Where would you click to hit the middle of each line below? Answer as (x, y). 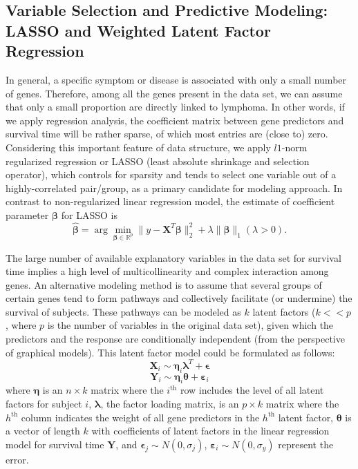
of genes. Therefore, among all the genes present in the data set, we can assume (174, 93)
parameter (27, 214)
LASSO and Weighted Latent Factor (138, 30)
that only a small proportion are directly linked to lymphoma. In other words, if (175, 107)
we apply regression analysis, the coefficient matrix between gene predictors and (175, 120)
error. (17, 459)
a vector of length (43, 431)
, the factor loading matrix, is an (170, 403)
